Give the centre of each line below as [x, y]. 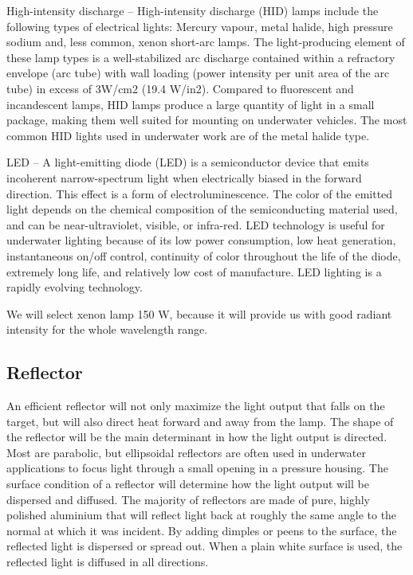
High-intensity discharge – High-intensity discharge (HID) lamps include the [193, 10]
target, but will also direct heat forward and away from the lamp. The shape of [200, 421]
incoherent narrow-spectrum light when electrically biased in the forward [184, 177]
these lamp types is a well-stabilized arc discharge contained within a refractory [201, 57]
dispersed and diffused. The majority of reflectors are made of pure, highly [188, 499]
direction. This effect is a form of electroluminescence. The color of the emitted [200, 193]
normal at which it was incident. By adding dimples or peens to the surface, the [202, 530]
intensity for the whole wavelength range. [107, 329]
